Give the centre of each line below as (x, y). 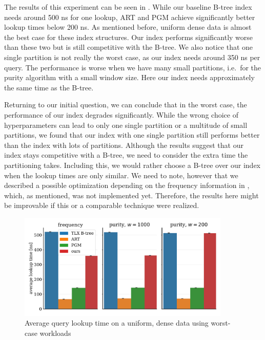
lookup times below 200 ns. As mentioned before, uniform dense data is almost (128, 27)
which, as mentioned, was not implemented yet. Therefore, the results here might (131, 195)
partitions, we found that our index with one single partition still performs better (132, 135)
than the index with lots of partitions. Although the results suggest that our (124, 145)
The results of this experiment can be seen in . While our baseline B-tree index (128, 7)
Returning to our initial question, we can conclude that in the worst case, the (126, 105)
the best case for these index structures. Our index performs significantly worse (129, 37)
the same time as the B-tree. (49, 87)
